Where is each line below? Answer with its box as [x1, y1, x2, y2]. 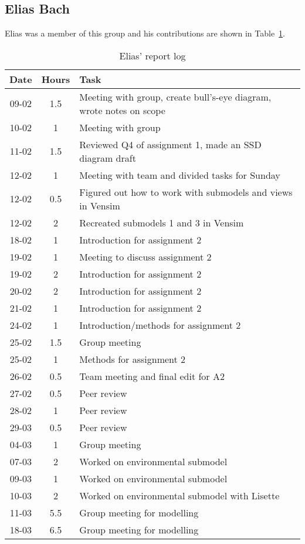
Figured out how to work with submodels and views [79, 185, 293, 199]
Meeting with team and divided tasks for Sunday [79, 168, 280, 182]
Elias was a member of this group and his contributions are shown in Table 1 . [5, 27, 286, 39]
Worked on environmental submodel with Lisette [79, 488, 280, 502]
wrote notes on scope [79, 103, 165, 117]
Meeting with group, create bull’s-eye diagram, [79, 89, 272, 104]
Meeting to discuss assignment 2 [79, 249, 212, 263]
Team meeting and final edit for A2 [79, 369, 225, 383]
